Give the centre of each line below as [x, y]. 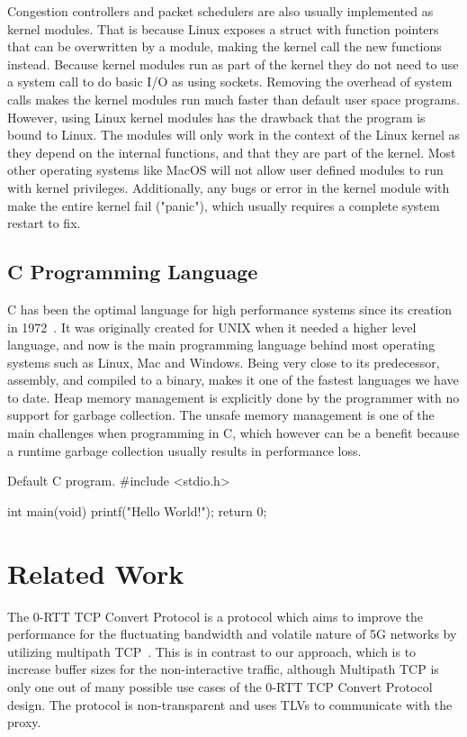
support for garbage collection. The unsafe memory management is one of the [221, 415]
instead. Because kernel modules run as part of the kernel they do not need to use [233, 64]
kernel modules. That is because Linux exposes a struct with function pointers [223, 28]
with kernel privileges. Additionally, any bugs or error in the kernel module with [229, 187]
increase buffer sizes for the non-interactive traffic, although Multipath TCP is [223, 669]
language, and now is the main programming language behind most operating [221, 345]
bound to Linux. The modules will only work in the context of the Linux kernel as [234, 135]
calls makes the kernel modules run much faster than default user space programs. [233, 99]
